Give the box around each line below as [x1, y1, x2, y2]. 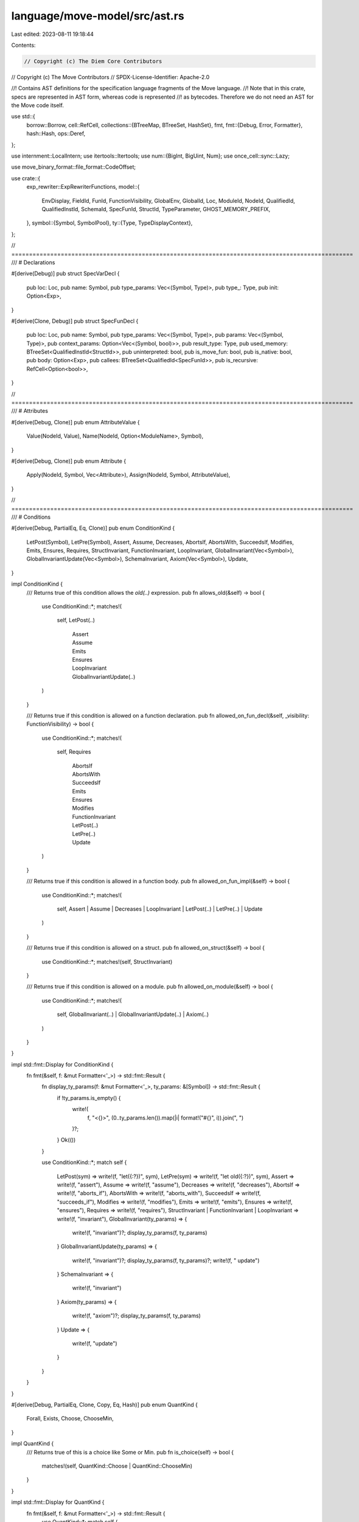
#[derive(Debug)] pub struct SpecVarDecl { [11, 270, 120, 277]
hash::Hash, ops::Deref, [26, 130, 86, 137]
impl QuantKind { [11, 1440, 54, 1447]
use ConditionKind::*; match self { [41, 1159, 127, 1166]
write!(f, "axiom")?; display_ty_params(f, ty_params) [72, 1312, 201, 1319]
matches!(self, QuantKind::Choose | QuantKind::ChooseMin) [41, 1462, 193, 1470]
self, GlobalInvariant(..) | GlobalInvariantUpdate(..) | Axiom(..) [57, 1011, 209, 1018]
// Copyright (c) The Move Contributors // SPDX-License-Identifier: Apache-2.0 [11, 73, 210, 80]
